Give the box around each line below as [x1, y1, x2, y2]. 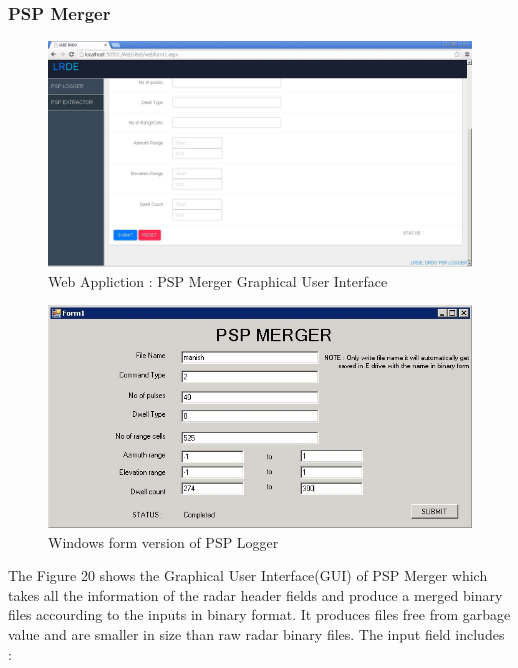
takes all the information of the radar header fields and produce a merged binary [8, 584, 503, 605]
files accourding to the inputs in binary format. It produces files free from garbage [8, 604, 511, 625]
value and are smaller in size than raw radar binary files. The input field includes [8, 624, 505, 645]
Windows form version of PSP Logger [48, 531, 279, 552]
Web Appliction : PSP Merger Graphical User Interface [48, 270, 388, 291]
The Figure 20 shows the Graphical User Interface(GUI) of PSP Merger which [8, 565, 488, 586]
